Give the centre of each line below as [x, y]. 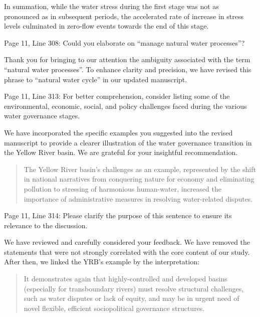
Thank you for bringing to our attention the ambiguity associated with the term [127, 59]
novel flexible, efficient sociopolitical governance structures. [114, 308]
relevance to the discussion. [46, 225]
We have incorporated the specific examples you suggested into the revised [118, 132]
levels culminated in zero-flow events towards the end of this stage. [106, 26]
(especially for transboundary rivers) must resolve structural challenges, [134, 288]
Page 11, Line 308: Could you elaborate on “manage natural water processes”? [124, 42]
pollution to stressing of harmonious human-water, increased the [122, 188]
